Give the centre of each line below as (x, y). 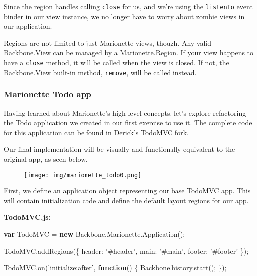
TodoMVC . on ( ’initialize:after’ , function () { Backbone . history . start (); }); (115, 267)
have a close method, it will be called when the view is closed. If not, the (117, 62)
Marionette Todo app (48, 94)
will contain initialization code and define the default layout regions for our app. (126, 200)
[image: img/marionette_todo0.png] (83, 175)
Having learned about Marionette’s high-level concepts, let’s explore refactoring (125, 113)
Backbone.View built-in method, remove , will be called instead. (100, 72)
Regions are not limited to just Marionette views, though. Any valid (108, 43)
